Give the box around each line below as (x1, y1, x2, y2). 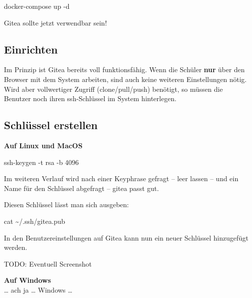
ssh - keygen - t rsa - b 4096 (4, 157, 79, 167)
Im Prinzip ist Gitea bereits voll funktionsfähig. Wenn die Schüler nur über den (4, 64, 245, 75)
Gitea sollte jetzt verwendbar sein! (4, 17, 107, 27)
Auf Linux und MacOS (4, 140, 83, 150)
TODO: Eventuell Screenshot (4, 258, 92, 269)
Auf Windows (4, 275, 51, 285)
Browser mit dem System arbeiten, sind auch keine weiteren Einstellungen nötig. (4, 74, 247, 84)
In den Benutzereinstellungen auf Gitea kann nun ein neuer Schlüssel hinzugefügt (4, 232, 249, 243)
